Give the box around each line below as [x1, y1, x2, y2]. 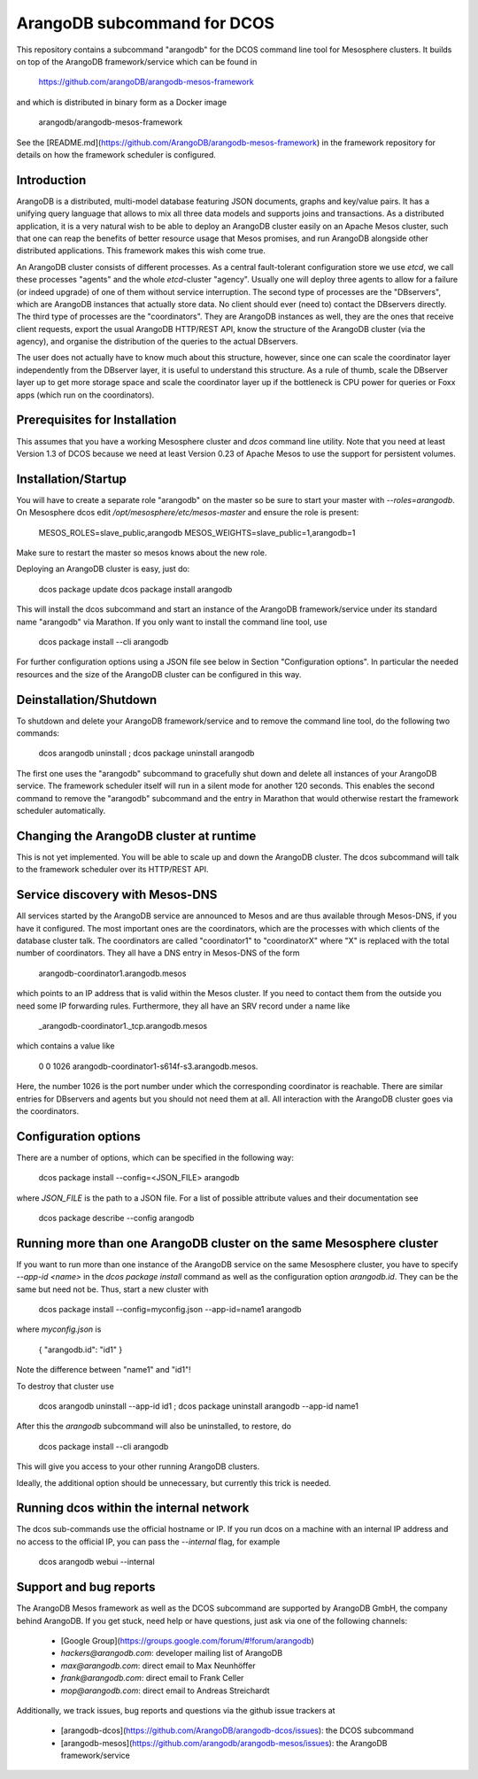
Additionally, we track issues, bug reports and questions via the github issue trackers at [16, 1705, 335, 1715]
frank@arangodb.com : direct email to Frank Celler [60, 1673, 244, 1683]
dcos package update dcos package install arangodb [38, 584, 233, 594]
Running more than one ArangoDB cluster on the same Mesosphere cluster [16, 1235, 438, 1250]
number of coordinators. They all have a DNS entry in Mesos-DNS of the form [16, 948, 300, 958]
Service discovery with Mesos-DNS [16, 887, 218, 902]
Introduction [16, 173, 87, 188]
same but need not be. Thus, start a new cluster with [16, 1284, 209, 1295]
